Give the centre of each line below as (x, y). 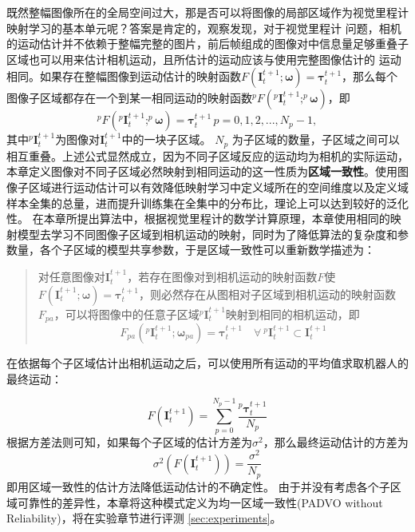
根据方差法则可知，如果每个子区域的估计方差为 (129, 441)
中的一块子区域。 (166, 139)
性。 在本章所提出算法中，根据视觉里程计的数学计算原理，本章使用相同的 (198, 218)
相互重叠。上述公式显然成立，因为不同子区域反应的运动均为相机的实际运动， (207, 155)
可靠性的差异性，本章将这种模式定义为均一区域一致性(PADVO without (200, 502)
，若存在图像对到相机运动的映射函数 (222, 276)
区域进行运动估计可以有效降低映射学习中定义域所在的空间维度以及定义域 (218, 187)
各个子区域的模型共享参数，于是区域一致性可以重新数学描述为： (207, 250)
